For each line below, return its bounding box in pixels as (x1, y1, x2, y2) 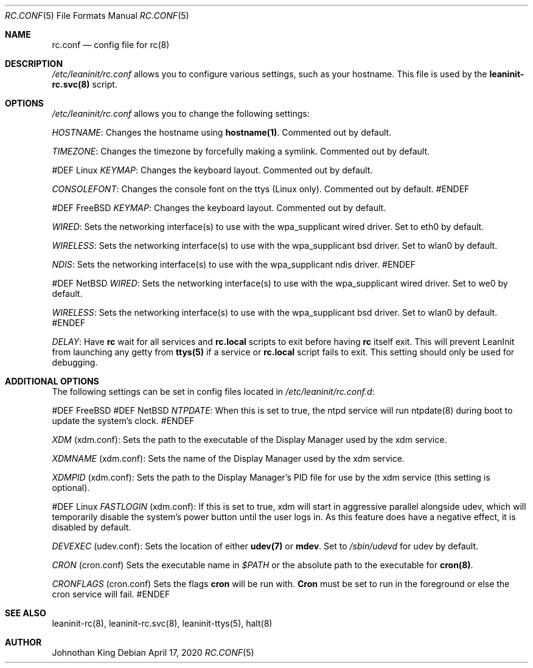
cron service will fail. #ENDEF (52, 589, 170, 599)
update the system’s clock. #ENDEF (52, 416, 195, 426)
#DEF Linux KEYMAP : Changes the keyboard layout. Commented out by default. (52, 165, 373, 175)
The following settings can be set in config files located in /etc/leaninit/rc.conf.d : (52, 386, 375, 397)
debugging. (52, 357, 98, 367)
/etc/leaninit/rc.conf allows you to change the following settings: (52, 108, 310, 119)
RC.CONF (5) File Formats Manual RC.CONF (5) (5, 10, 189, 21)
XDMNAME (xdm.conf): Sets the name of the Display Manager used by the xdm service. (52, 453, 405, 464)
